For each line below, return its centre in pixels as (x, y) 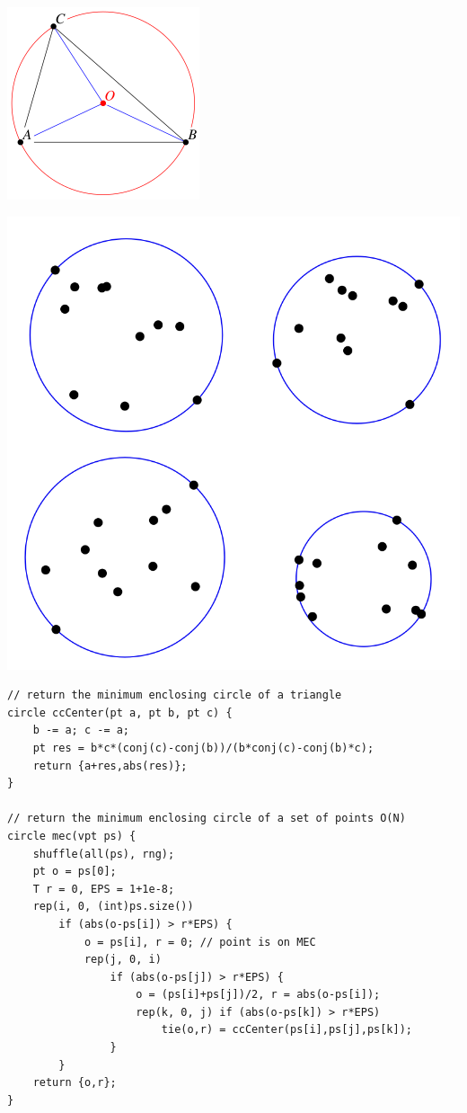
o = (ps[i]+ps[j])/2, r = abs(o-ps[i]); (258, 995)
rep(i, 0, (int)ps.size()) (113, 907)
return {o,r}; (75, 1083)
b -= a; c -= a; (81, 730)
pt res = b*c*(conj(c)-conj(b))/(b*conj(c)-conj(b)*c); (203, 748)
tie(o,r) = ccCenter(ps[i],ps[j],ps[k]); (287, 1030)
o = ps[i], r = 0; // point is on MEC (200, 942)
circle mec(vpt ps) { (72, 836)
